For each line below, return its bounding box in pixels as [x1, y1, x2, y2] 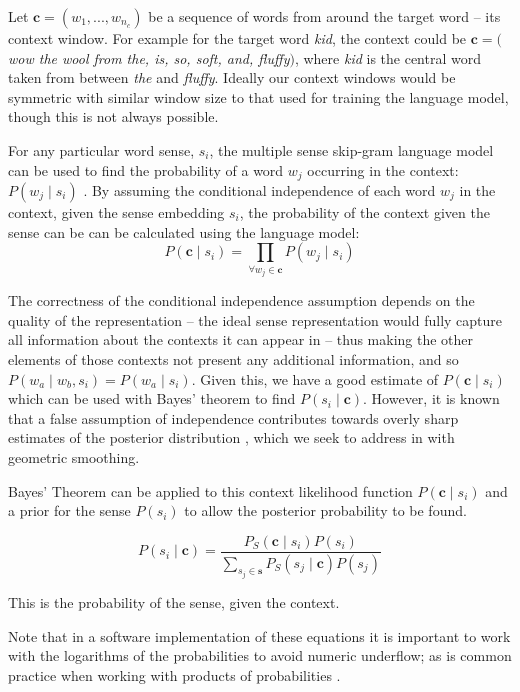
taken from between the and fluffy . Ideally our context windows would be [8, 67, 456, 88]
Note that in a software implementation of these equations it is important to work [8, 625, 511, 646]
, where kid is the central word [294, 47, 481, 68]
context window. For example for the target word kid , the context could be [8, 28, 467, 48]
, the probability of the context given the [239, 202, 490, 223]
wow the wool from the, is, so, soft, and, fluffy [8, 47, 290, 68]
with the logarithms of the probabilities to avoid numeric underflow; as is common [8, 645, 512, 666]
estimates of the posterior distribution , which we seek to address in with [8, 427, 455, 448]
